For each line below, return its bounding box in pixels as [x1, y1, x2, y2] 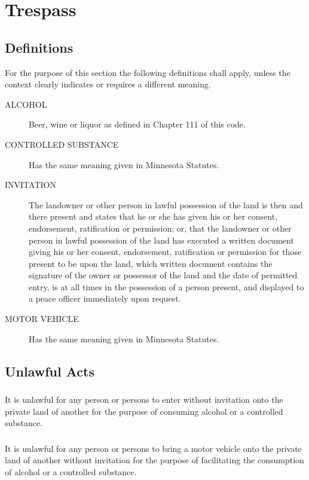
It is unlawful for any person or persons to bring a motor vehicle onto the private [5, 442, 302, 454]
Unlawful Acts [5, 361, 94, 380]
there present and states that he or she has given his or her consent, [29, 210, 278, 223]
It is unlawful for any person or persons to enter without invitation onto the [5, 393, 283, 405]
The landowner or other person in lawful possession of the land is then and [29, 198, 303, 211]
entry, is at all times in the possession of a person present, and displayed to [29, 280, 304, 293]
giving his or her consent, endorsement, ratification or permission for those [29, 245, 302, 258]
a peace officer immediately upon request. [29, 292, 181, 305]
